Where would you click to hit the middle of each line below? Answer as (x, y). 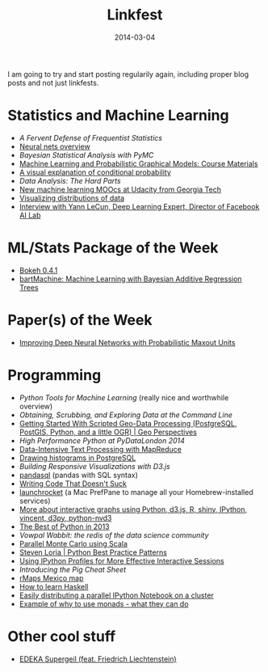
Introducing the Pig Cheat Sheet (73, 569)
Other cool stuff (62, 636)
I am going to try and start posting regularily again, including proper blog (128, 74)
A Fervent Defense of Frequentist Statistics (91, 137)
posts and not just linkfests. (53, 82)
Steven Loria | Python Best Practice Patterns (93, 552)
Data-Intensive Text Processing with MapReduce (100, 449)
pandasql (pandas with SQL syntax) (79, 475)
